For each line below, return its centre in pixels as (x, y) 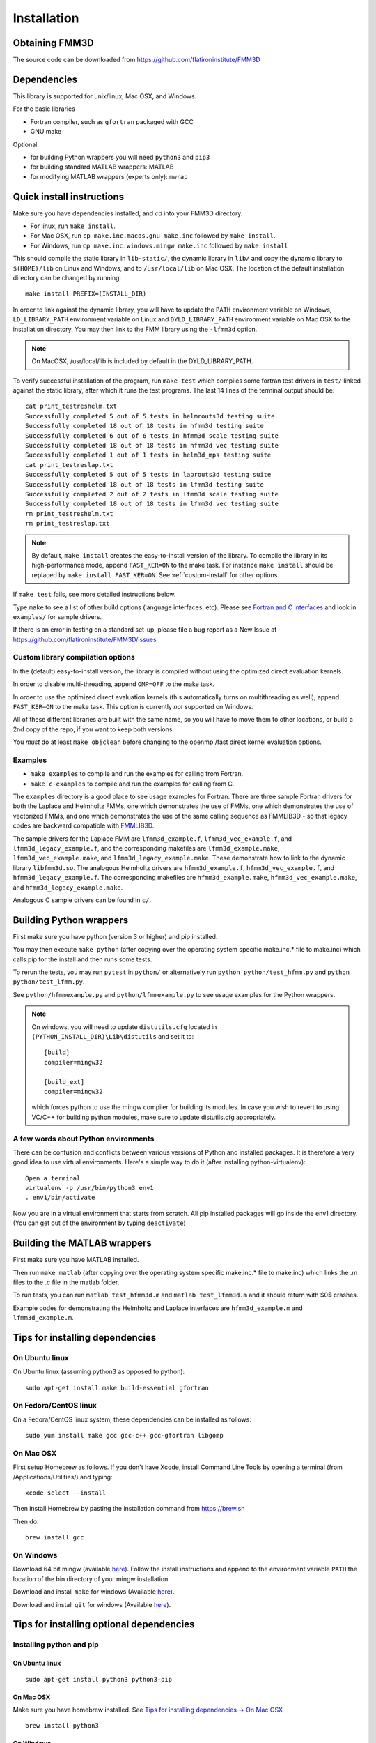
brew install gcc (55, 1538)
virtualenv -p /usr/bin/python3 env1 (90, 1188)
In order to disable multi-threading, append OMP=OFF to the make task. (114, 684)
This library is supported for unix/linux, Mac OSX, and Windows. (105, 96)
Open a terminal (53, 1178)
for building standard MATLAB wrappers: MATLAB (102, 167)
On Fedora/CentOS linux (55, 1406)
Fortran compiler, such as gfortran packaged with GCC (112, 121)
